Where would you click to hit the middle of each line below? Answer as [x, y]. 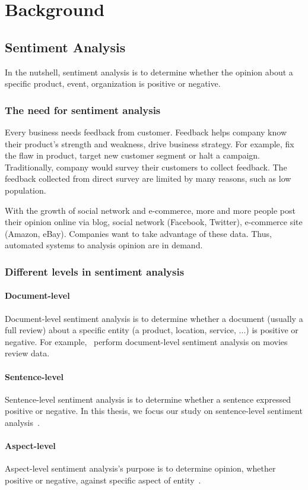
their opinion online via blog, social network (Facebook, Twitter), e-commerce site [154, 222]
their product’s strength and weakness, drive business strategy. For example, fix [150, 143]
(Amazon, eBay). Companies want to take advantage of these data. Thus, [138, 233]
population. [26, 190]
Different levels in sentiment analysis [95, 271]
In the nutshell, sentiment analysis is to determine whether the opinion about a [149, 72]
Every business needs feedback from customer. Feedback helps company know [146, 132]
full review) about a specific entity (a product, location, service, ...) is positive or [152, 330]
